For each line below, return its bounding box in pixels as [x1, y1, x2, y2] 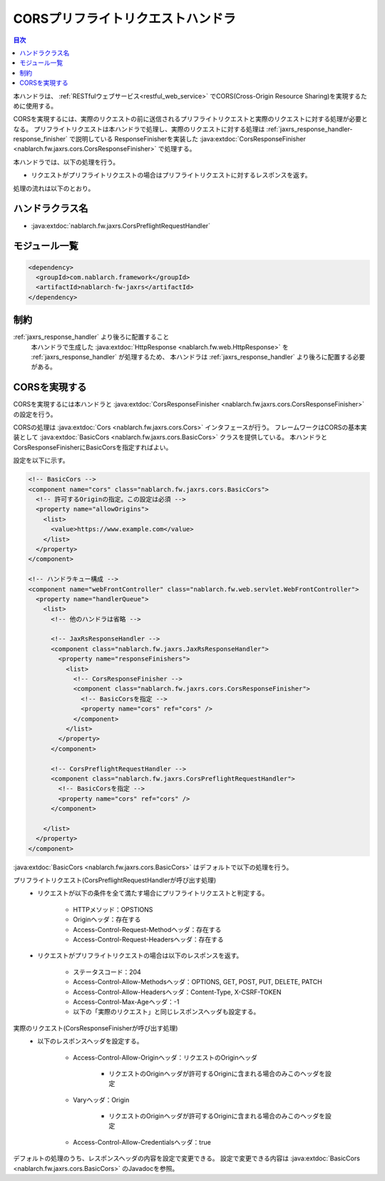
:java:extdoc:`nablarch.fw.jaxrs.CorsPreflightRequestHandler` [31, 221, 210, 230]
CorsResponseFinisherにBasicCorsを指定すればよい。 [13, 443, 173, 451]
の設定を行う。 [13, 410, 57, 419]
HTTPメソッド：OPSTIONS [73, 905, 153, 914]
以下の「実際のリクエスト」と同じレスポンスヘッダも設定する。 [73, 1008, 260, 1016]
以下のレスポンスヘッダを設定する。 [37, 1037, 143, 1045]
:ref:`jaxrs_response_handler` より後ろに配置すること [13, 332, 170, 342]
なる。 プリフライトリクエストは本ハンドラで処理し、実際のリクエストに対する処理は [13, 125, 265, 133]
